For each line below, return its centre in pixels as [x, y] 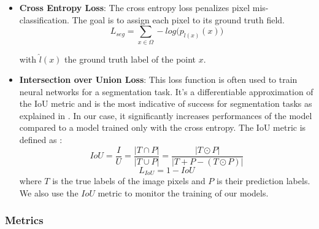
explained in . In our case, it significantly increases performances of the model [166, 115]
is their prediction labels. [263, 181]
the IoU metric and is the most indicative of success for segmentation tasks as [166, 103]
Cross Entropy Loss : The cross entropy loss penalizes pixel [135, 7]
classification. [44, 19]
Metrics [24, 220]
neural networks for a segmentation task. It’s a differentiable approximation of [166, 91]
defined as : [41, 140]
